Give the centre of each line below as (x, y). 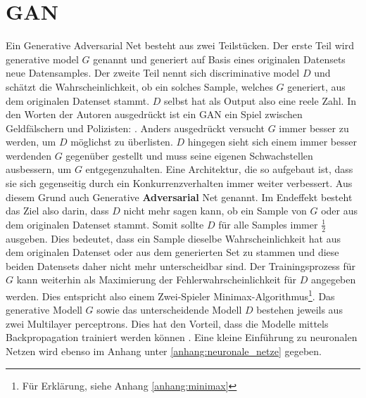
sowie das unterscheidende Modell (169, 310)
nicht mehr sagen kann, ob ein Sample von (215, 211)
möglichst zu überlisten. (122, 142)
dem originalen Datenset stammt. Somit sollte (105, 224)
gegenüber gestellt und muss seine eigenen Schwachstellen (189, 155)
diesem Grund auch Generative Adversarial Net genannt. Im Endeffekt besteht (179, 197)
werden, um (31, 142)
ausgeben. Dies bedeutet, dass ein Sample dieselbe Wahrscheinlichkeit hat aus (173, 238)
